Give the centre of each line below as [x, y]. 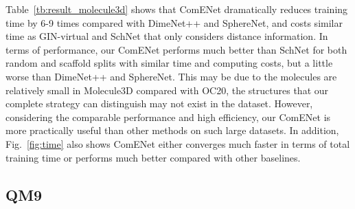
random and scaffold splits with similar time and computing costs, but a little [169, 63]
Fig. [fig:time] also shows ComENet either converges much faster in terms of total [178, 143]
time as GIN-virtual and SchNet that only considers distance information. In [167, 36]
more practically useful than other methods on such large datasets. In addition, [172, 130]
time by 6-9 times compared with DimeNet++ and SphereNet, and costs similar [174, 22]
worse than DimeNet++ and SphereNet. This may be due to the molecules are [171, 76]
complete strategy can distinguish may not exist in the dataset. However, [159, 103]
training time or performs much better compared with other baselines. [153, 157]
